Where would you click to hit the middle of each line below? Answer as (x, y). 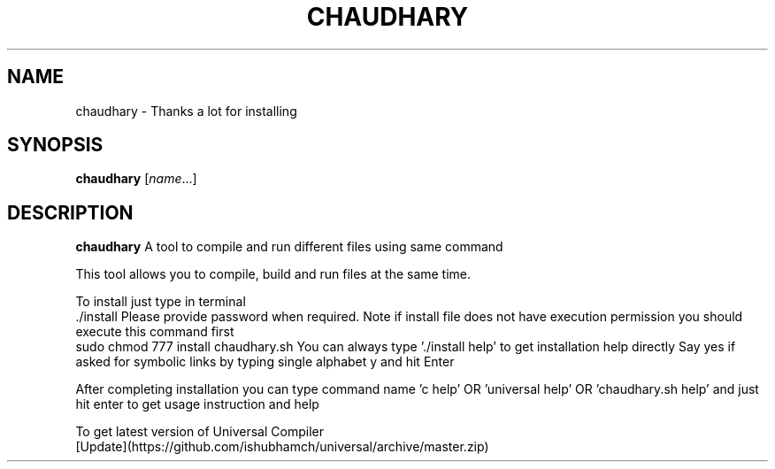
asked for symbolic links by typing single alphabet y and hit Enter (265, 362)
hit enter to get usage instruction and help (197, 404)
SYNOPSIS (55, 145)
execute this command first (155, 332)
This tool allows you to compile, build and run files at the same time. (273, 274)
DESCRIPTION (70, 212)
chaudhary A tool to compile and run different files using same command (289, 247)
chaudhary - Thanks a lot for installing (186, 111)
